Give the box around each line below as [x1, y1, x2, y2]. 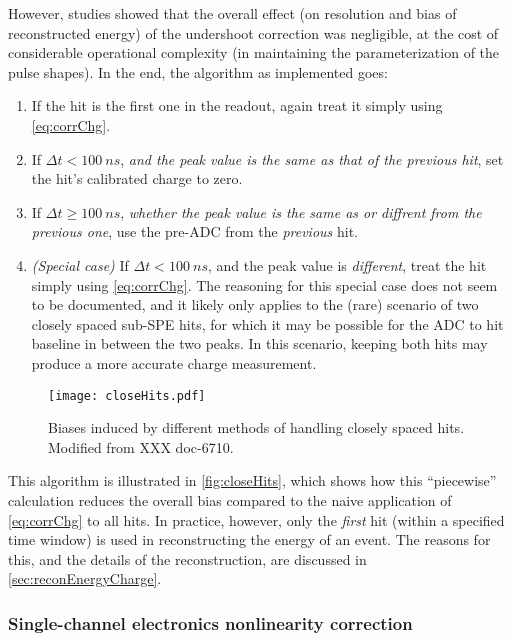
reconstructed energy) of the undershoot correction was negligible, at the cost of [8, 22, 499, 43]
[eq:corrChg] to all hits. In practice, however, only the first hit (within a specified [8, 509, 505, 530]
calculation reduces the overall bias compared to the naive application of [8, 489, 452, 510]
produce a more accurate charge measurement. [31, 352, 317, 373]
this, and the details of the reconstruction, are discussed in [8, 548, 367, 569]
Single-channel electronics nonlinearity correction [8, 610, 413, 635]
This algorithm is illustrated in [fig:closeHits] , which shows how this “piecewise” [8, 470, 497, 491]
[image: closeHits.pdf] [48, 388, 206, 403]
